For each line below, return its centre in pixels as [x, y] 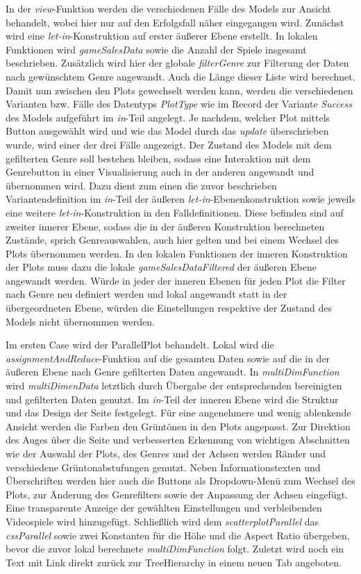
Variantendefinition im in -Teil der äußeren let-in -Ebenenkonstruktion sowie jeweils [180, 199]
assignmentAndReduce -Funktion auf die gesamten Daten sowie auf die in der [168, 358]
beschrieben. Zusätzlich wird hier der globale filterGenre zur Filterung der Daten [177, 63]
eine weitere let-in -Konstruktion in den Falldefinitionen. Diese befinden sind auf [175, 212]
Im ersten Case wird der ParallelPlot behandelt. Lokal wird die [140, 345]
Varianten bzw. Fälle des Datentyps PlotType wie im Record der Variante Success [179, 104]
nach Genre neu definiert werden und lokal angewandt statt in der [146, 294]
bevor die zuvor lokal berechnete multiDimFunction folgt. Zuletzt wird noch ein [175, 549]
